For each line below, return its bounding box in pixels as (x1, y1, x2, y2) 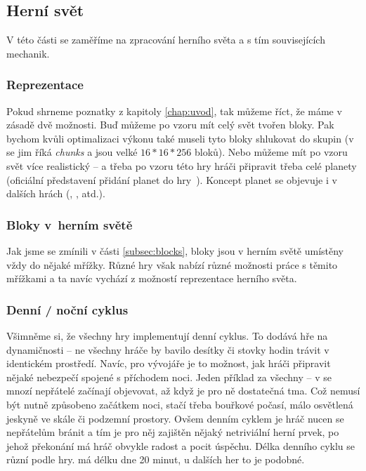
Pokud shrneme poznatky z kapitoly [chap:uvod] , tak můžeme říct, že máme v (6, 103, 342, 118)
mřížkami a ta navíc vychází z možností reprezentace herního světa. (6, 271, 297, 286)
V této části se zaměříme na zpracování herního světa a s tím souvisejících (6, 32, 325, 47)
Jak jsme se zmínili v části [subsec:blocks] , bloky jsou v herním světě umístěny (6, 243, 344, 258)
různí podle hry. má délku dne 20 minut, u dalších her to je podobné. (6, 452, 305, 467)
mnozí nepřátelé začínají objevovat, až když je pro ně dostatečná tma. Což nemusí (6, 383, 360, 398)
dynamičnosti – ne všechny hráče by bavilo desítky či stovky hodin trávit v (6, 342, 329, 357)
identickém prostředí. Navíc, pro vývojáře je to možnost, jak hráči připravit (6, 356, 331, 371)
